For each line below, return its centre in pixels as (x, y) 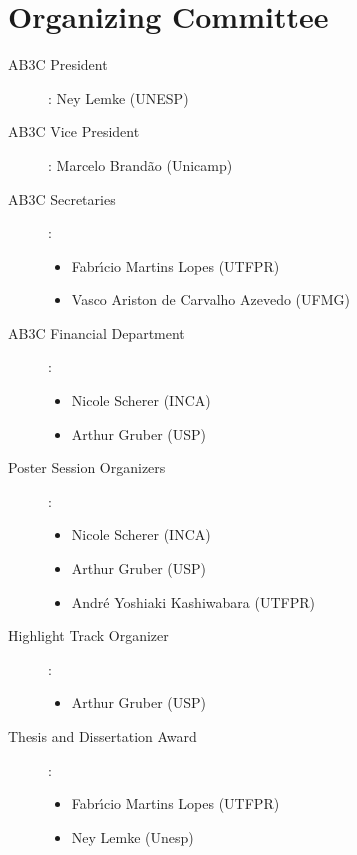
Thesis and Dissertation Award (102, 736)
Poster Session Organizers (87, 467)
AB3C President (58, 64)
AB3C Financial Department (96, 332)
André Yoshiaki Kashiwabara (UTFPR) (193, 601)
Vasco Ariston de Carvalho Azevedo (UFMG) (210, 299)
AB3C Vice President (74, 131)
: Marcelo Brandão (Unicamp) (140, 164)
